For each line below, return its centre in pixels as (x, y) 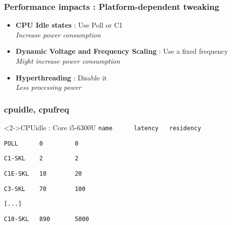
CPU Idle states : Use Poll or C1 (69, 25)
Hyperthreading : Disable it (61, 77)
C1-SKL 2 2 (41, 159)
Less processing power (48, 87)
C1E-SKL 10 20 (43, 173)
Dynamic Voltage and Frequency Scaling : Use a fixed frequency (122, 51)
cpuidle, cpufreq (37, 109)
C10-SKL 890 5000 (46, 219)
